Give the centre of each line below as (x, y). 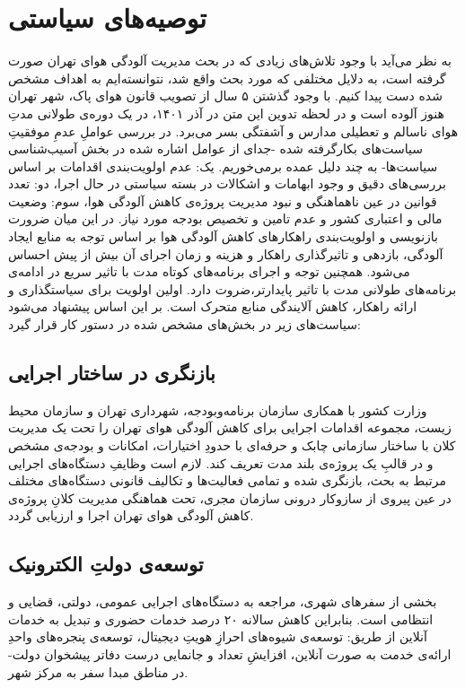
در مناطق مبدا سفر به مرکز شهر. (98, 671)
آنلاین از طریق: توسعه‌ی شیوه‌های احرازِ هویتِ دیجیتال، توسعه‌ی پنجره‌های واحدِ (218, 636)
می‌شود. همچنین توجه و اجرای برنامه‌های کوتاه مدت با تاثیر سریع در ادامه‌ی (209, 271)
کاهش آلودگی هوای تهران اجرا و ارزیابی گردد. (131, 515)
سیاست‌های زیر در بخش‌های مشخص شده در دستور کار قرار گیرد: (184, 324)
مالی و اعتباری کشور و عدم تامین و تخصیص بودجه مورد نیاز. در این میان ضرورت (225, 218)
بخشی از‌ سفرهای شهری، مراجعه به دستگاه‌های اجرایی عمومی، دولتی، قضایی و (223, 601)
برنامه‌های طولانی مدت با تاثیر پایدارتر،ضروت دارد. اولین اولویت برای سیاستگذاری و (232, 288)
